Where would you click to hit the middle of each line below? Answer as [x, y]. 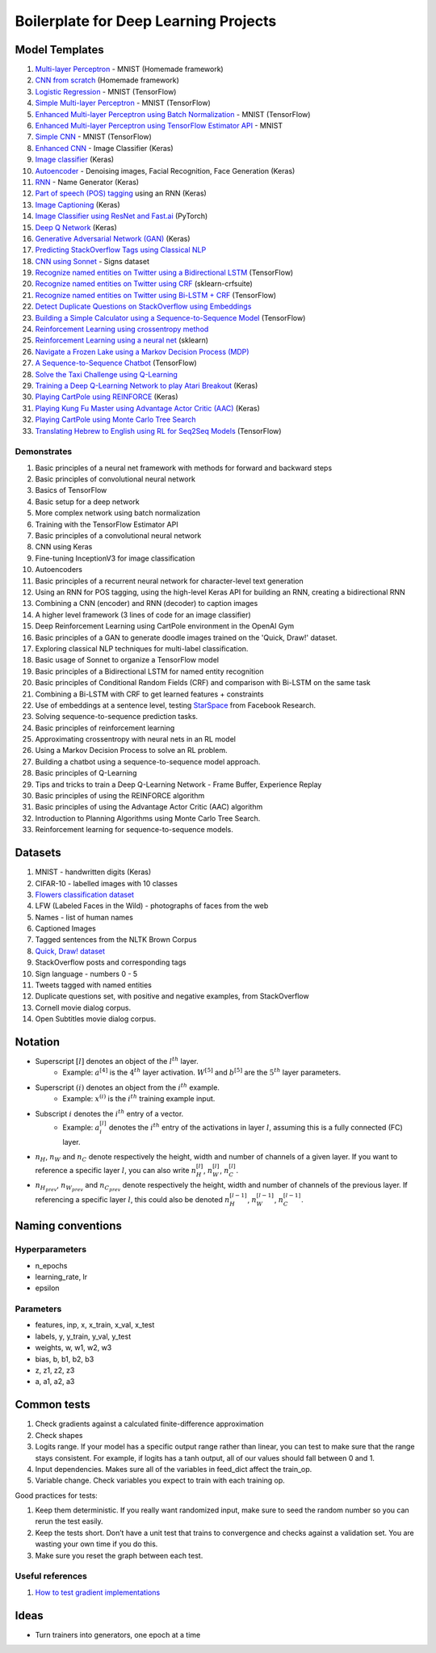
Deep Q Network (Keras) [76, 227]
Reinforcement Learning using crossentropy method [122, 329]
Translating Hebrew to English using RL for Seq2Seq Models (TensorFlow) [158, 431]
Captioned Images [65, 928]
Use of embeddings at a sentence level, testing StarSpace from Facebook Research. [176, 705]
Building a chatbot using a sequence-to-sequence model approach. [148, 761]
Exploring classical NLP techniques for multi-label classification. [142, 648]
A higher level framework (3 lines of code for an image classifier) [143, 615]
